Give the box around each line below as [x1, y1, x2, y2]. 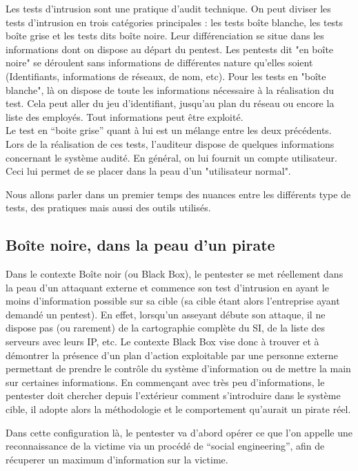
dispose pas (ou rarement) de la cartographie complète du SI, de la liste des [6, 320, 325, 335]
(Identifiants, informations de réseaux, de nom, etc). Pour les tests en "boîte [6, 68, 326, 83]
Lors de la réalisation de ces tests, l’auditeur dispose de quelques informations [6, 136, 335, 151]
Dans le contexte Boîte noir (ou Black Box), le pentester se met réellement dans [6, 267, 344, 281]
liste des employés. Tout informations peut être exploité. [6, 109, 243, 124]
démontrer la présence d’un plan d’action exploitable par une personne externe [6, 347, 338, 362]
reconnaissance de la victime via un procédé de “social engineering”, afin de [6, 439, 325, 453]
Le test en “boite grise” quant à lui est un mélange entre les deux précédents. [6, 123, 332, 137]
